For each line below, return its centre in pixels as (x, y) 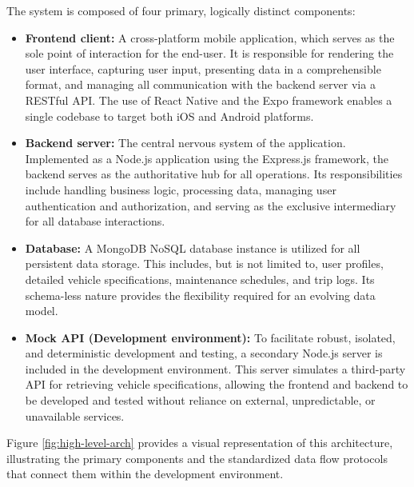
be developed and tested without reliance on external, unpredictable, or (200, 400)
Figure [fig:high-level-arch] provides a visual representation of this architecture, (200, 443)
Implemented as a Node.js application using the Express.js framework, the (207, 158)
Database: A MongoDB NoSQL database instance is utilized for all (193, 247)
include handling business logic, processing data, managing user (181, 189)
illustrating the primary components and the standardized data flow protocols (197, 458)
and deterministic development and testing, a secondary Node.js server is (204, 353)
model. (42, 311)
